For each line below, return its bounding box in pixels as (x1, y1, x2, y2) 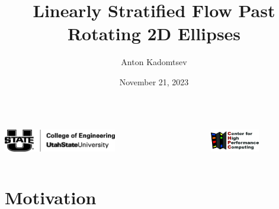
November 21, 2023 (119, 75, 189, 88)
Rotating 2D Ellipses (67, 21, 241, 46)
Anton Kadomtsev (121, 56, 187, 68)
